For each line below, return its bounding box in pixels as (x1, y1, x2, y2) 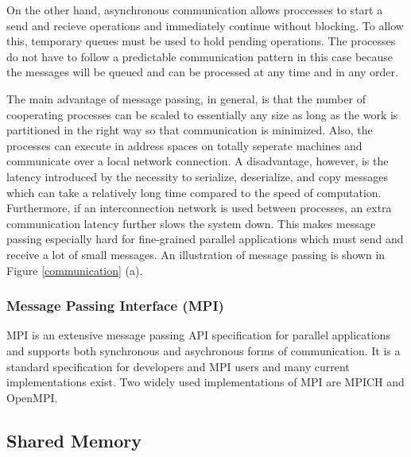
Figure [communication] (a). (6, 261, 143, 278)
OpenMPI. (6, 389, 58, 405)
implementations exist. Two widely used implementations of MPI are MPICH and (6, 374, 405, 390)
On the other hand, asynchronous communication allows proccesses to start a (6, 2, 383, 17)
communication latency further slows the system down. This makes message (6, 215, 376, 231)
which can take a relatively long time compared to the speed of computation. (6, 184, 382, 200)
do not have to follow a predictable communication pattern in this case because (6, 48, 394, 64)
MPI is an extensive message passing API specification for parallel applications (6, 327, 390, 343)
